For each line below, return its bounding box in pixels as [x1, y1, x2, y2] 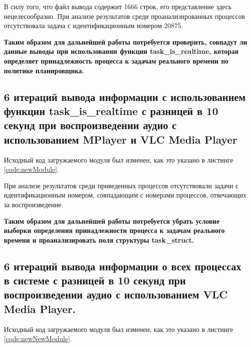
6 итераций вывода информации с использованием [4, 89, 246, 104]
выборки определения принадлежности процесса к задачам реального [4, 225, 225, 235]
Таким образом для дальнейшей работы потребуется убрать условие [4, 215, 220, 226]
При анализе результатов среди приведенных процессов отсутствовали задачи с [4, 180, 239, 190]
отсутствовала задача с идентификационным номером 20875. [4, 20, 183, 31]
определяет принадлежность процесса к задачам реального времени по [4, 55, 229, 66]
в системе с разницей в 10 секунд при [4, 273, 186, 288]
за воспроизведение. [4, 199, 63, 209]
